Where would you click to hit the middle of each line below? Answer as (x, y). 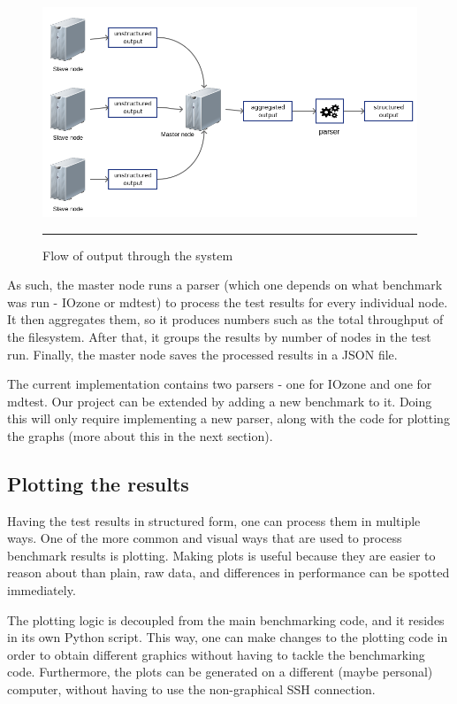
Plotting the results (98, 483)
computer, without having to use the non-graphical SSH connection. (191, 689)
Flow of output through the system (138, 255)
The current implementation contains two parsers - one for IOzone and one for (220, 384)
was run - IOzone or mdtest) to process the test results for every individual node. (228, 302)
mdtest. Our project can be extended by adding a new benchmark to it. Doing (220, 401)
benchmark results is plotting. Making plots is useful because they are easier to (221, 555)
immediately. (42, 590)
